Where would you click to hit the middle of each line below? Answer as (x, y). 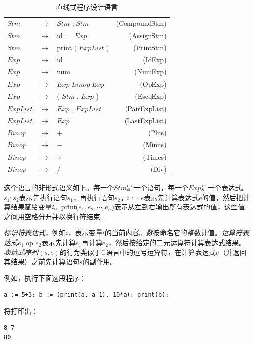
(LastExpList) (145, 120)
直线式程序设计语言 (87, 7)
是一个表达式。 (225, 188)
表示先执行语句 (43, 197)
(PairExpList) (146, 108)
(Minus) (155, 145)
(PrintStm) (150, 47)
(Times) (155, 157)
